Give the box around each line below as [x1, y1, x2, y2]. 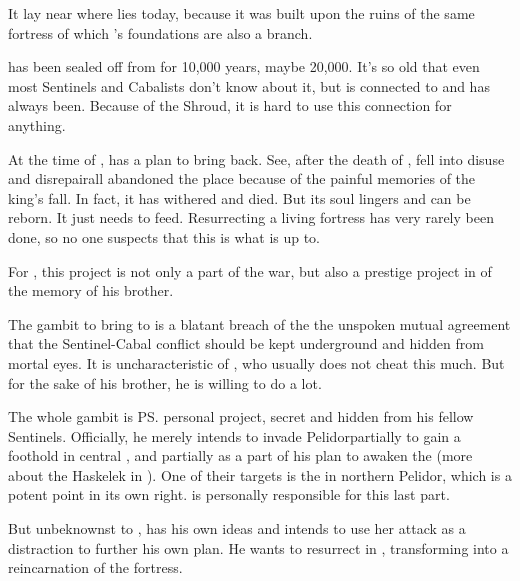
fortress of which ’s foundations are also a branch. [8, 22, 313, 43]
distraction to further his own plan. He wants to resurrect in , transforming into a [8, 537, 509, 558]
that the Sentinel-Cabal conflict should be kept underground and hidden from [8, 333, 484, 354]
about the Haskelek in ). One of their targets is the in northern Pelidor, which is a [8, 464, 512, 485]
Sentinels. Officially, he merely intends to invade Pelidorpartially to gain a [8, 425, 461, 446]
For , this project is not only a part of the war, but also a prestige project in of [8, 260, 492, 281]
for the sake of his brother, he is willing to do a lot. [8, 372, 322, 393]
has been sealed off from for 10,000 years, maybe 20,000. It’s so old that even [8, 56, 480, 77]
